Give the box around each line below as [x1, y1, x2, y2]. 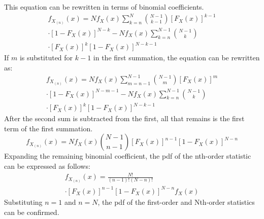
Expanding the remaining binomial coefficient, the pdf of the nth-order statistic [4, 151, 251, 161]
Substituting [4, 196, 43, 207]
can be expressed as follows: [4, 160, 90, 171]
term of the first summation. [4, 123, 93, 133]
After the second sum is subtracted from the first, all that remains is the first [4, 113, 245, 124]
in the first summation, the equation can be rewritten [93, 52, 260, 63]
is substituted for [19, 52, 73, 63]
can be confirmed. [4, 206, 59, 217]
